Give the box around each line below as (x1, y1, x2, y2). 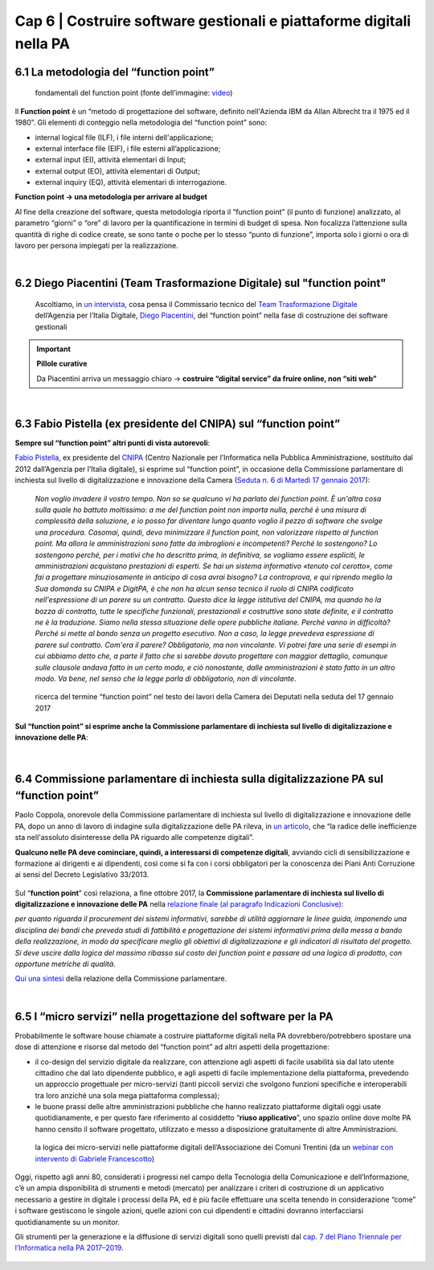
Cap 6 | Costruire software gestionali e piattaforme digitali (14, 12, 411, 30)
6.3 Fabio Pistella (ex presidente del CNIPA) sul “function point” (14, 417, 341, 430)
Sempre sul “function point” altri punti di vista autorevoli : (14, 438, 211, 448)
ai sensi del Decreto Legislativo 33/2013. (14, 870, 149, 879)
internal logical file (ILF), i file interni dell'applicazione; (35, 133, 214, 142)
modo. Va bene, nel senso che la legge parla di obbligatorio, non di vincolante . (35, 674, 297, 683)
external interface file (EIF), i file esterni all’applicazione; (35, 143, 221, 153)
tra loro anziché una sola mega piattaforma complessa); (35, 1090, 220, 1100)
